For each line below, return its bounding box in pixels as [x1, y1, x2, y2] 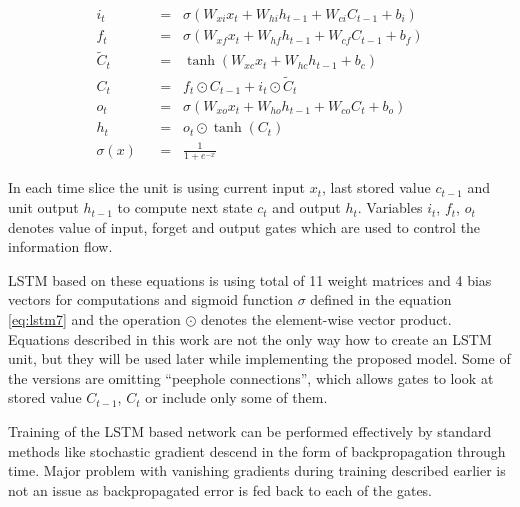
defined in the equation [310, 289, 452, 310]
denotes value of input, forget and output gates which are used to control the [8, 216, 481, 237]
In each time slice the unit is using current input [8, 177, 306, 198]
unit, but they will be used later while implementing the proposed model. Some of [8, 348, 511, 369]
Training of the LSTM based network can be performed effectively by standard [8, 420, 492, 441]
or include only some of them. [145, 387, 328, 408]
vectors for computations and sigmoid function [8, 289, 293, 310]
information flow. [8, 236, 113, 257]
